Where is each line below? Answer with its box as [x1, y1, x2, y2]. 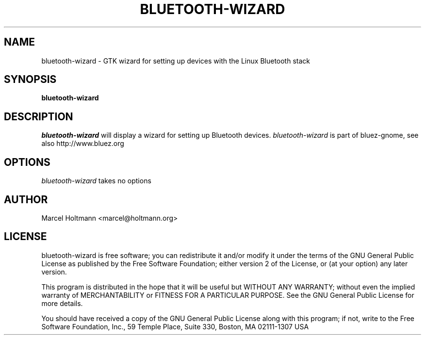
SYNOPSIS [4, 73, 57, 86]
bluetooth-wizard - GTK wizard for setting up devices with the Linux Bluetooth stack [41, 56, 310, 65]
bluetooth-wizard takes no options [41, 177, 151, 185]
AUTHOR [4, 193, 48, 206]
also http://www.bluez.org [41, 139, 124, 148]
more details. [41, 299, 83, 307]
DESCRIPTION [4, 110, 73, 123]
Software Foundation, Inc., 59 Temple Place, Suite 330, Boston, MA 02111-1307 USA [41, 322, 309, 331]
